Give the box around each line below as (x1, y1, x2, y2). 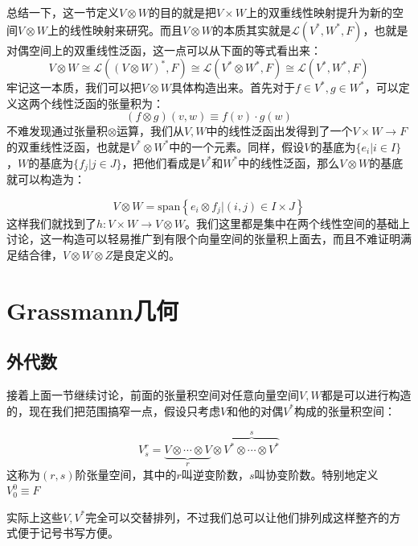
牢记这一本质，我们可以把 (6, 79, 141, 96)
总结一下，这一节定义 (6, 4, 119, 20)
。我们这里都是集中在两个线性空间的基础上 (184, 214, 410, 231)
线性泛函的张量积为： (51, 94, 164, 111)
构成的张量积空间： (294, 402, 396, 419)
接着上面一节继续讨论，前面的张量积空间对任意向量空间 (6, 386, 299, 403)
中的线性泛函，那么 (238, 154, 340, 171)
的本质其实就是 (211, 21, 291, 38)
